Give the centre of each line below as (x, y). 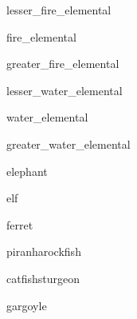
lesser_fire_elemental (59, 10)
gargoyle (27, 305)
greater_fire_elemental (63, 64)
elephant (27, 171)
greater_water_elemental (68, 144)
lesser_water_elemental (65, 90)
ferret (20, 224)
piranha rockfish (44, 251)
